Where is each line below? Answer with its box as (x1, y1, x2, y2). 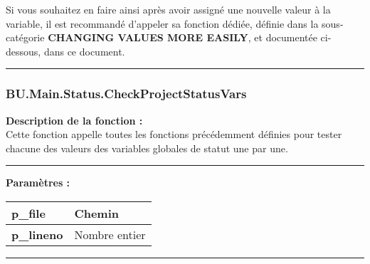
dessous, (6, 43, 41, 58)
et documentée (254, 30, 317, 45)
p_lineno (11, 226, 63, 243)
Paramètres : (6, 175, 70, 190)
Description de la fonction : (6, 112, 143, 127)
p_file (11, 204, 46, 221)
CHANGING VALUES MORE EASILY (48, 30, 248, 45)
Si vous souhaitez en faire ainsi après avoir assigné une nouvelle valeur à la (6, 2, 331, 16)
